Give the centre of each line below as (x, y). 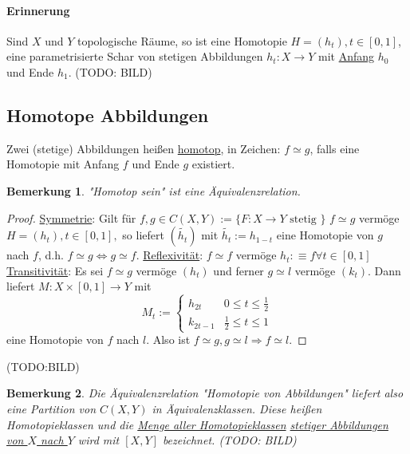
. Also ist (168, 340)
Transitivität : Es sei (55, 270)
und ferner (239, 270)
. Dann (384, 270)
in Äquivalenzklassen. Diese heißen (237, 408)
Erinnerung (38, 10)
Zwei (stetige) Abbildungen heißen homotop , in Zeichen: (144, 148)
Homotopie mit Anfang (63, 164)
